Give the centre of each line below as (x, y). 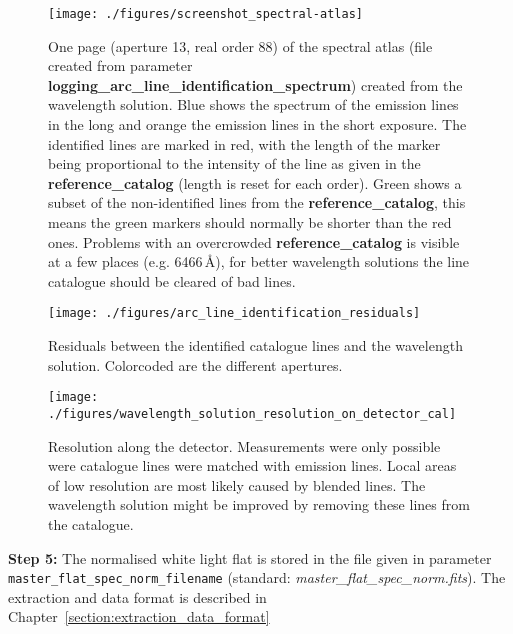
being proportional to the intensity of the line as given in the (234, 163)
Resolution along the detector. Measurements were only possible (244, 445)
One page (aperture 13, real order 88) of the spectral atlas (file (240, 45)
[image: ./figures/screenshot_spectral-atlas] (205, 14)
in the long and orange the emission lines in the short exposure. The (257, 124)
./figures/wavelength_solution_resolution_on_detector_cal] (252, 413)
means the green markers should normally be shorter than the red (250, 222)
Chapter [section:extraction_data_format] (139, 616)
